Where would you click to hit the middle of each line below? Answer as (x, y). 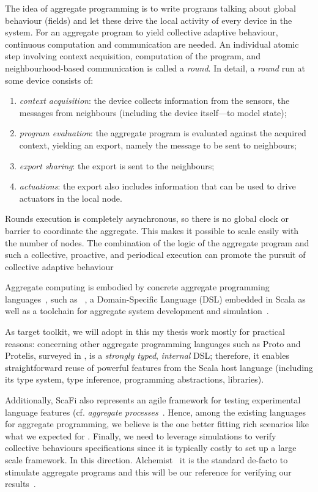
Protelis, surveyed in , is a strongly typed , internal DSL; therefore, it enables (147, 355)
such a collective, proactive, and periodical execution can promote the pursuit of (155, 255)
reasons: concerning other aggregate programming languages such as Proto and (153, 343)
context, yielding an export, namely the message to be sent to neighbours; (158, 145)
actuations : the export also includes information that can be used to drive (157, 186)
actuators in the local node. (71, 198)
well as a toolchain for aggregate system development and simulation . (137, 311)
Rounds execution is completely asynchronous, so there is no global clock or (147, 218)
